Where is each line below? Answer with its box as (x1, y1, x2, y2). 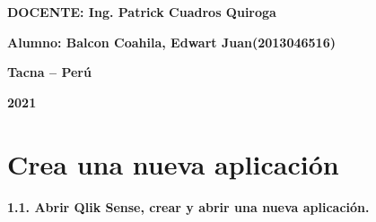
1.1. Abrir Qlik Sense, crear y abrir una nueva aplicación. (7, 197, 370, 216)
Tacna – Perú (7, 63, 92, 81)
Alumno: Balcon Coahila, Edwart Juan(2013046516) (7, 32, 336, 51)
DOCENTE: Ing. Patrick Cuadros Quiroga (7, 3, 276, 21)
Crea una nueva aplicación (7, 145, 339, 182)
